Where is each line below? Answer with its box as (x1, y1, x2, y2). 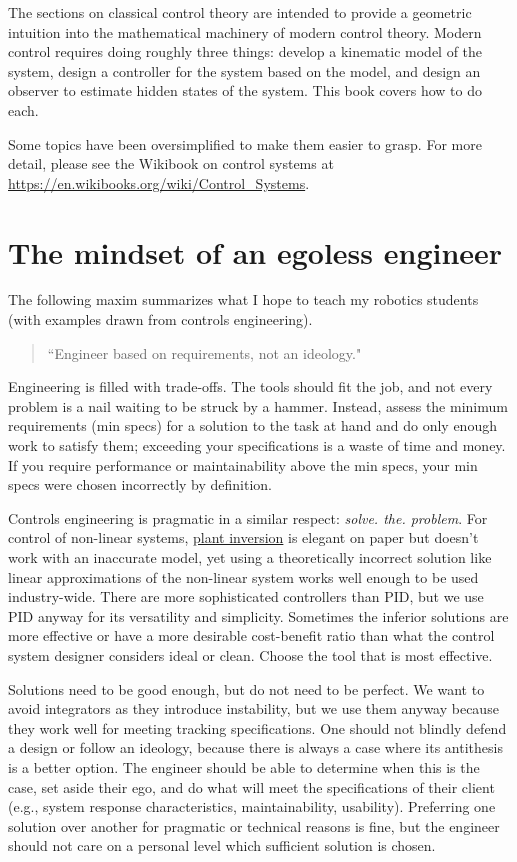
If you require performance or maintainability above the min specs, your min (8, 454, 478, 475)
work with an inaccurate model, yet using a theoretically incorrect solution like (8, 547, 492, 567)
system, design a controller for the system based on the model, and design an (8, 60, 481, 81)
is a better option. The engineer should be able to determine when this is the (8, 756, 480, 777)
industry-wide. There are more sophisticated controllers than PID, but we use (8, 586, 484, 607)
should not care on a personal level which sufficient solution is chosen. (8, 835, 436, 856)
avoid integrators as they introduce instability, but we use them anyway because (8, 698, 499, 719)
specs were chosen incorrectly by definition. (8, 474, 272, 495)
